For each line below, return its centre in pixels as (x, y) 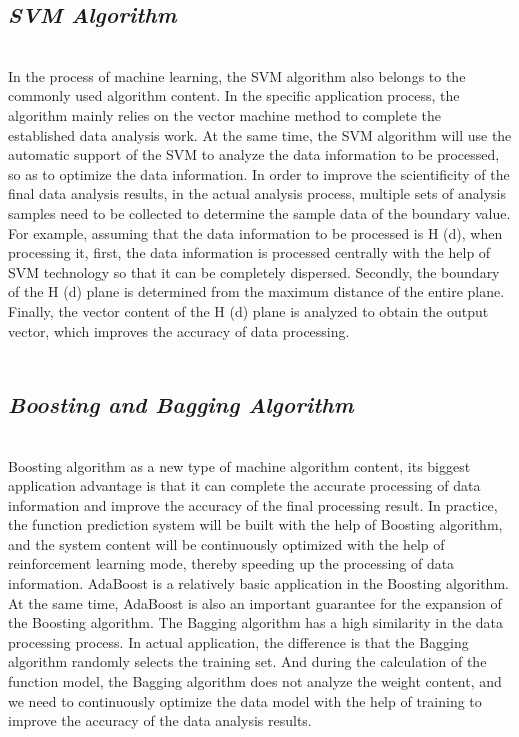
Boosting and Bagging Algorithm (181, 404)
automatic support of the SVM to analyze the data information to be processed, (254, 154)
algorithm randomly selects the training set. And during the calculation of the (247, 661)
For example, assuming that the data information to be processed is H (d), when (255, 232)
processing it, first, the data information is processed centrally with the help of (249, 252)
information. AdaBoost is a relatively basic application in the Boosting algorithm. (258, 583)
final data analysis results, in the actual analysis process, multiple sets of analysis (257, 193)
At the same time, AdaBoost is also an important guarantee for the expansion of (255, 602)
